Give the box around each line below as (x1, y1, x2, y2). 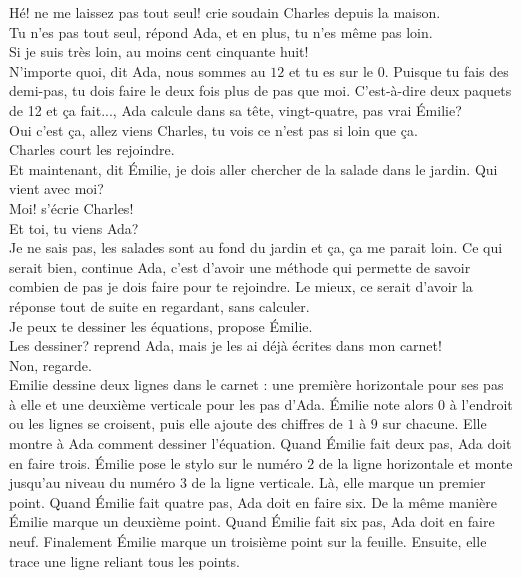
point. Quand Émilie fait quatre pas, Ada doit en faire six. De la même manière (9, 491, 497, 512)
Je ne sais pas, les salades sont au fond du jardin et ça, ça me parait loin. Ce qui (9, 237, 503, 258)
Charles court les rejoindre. (9, 139, 175, 160)
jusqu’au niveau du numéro (9, 472, 176, 493)
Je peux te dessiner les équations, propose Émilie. (9, 315, 313, 336)
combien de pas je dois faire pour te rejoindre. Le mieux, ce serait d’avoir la (9, 276, 473, 297)
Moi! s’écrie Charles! (9, 197, 134, 218)
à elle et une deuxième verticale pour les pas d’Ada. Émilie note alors (9, 393, 434, 414)
